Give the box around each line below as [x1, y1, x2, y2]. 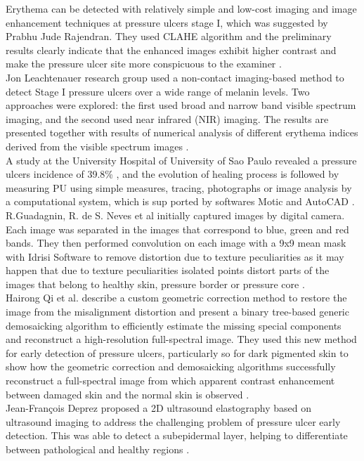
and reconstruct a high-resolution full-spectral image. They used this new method [6, 332, 357, 346]
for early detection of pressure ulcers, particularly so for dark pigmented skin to [6, 345, 349, 360]
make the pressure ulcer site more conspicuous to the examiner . [6, 56, 282, 71]
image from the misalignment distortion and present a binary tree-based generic [6, 304, 349, 319]
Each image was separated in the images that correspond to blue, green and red [6, 221, 349, 236]
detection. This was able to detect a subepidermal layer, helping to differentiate [6, 428, 348, 443]
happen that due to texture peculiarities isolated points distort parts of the [6, 263, 330, 278]
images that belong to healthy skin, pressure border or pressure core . [6, 276, 305, 291]
